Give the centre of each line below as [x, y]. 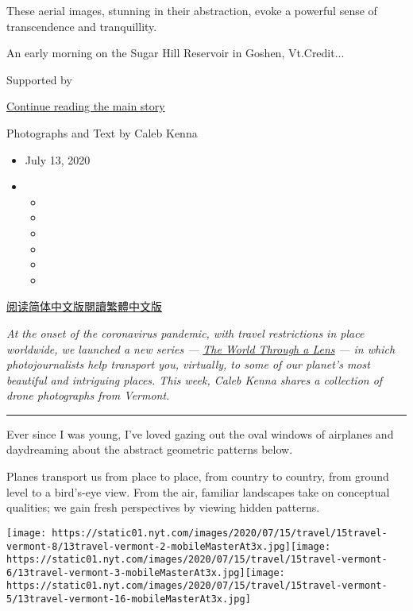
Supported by [39, 79]
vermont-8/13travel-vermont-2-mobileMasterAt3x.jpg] [149, 546]
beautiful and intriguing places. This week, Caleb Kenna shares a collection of [195, 379]
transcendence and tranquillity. [82, 26]
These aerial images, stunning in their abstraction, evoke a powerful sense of [192, 10]
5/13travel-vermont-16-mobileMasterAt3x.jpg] [129, 599]
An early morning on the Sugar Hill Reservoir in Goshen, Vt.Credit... [176, 53]
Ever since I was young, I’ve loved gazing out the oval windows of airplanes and [200, 433]
